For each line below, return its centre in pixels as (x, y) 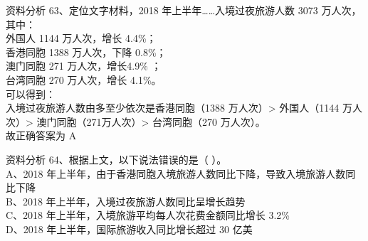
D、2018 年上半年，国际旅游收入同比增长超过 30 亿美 (129, 229)
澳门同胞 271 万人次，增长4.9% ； (84, 66)
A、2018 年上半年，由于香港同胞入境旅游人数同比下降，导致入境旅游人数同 (181, 173)
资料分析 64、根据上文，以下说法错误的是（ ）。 (116, 159)
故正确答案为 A (41, 135)
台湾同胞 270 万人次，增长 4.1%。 (84, 79)
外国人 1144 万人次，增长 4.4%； (81, 38)
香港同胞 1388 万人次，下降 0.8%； (86, 52)
